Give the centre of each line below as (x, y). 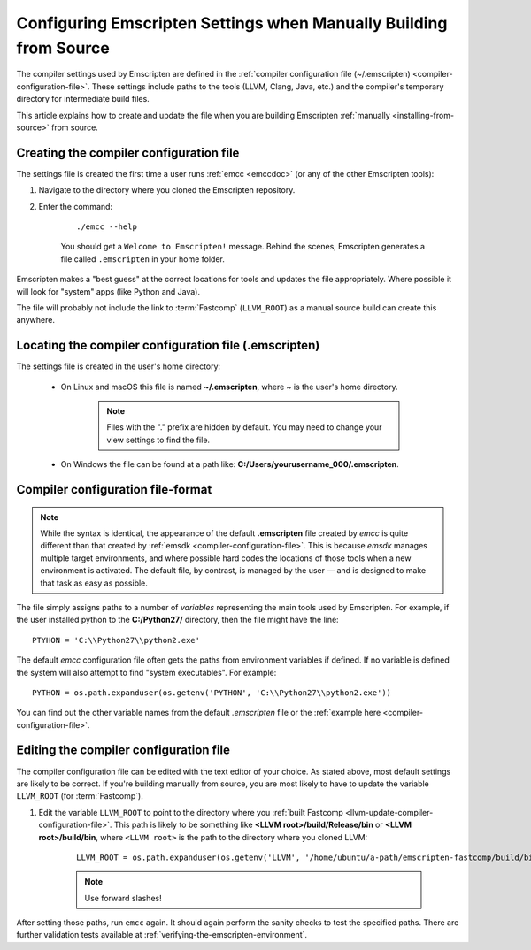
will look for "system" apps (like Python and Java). (108, 291)
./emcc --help (107, 226)
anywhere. (35, 320)
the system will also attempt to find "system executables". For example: (146, 672)
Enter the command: (76, 206)
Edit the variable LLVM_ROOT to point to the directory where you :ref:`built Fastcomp (191, 812)
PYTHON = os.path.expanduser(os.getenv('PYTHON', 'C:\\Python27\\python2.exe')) (212, 693)
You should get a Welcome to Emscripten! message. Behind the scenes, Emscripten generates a (242, 247)
